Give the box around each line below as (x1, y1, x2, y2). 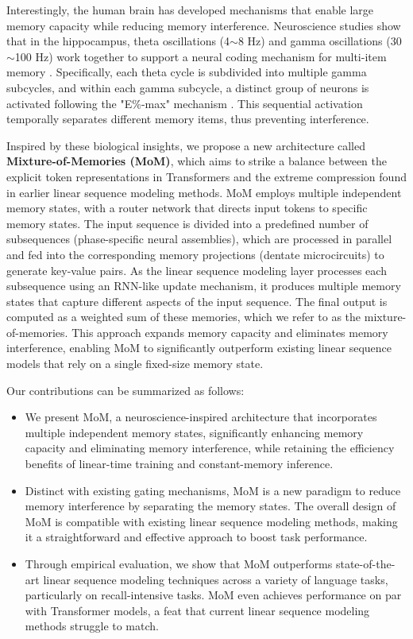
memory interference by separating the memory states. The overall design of (25, 498, 396, 514)
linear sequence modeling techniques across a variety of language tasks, (43, 571, 388, 587)
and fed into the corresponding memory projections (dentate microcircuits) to (6, 246, 384, 262)
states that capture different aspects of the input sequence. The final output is (6, 292, 388, 309)
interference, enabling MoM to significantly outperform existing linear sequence (6, 339, 392, 356)
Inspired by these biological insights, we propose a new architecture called (6, 137, 366, 153)
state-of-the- (335, 556, 396, 571)
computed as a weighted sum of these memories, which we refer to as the (6, 308, 361, 325)
